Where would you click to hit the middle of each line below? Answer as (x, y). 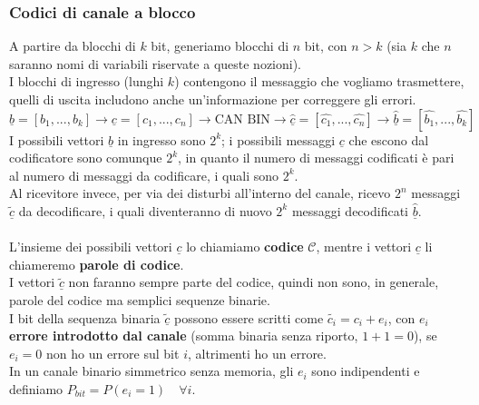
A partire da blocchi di (73, 46)
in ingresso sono (161, 139)
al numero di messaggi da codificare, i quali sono (144, 175)
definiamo (36, 388)
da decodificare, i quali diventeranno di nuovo (145, 210)
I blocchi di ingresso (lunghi (87, 81)
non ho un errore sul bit (113, 353)
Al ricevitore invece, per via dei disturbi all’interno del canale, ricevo (200, 193)
